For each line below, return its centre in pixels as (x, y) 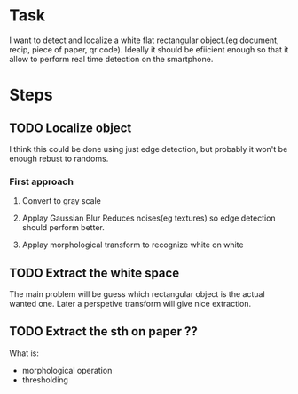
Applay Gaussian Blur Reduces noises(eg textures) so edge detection (149, 218)
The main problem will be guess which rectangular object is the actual (137, 294)
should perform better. (63, 228)
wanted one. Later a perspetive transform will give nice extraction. (130, 304)
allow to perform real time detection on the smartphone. (111, 59)
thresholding (45, 380)
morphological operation (67, 370)
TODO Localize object (71, 128)
